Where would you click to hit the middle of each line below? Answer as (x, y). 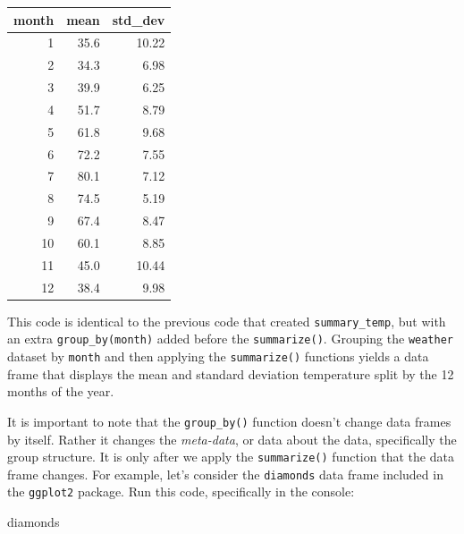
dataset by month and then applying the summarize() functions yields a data (218, 356)
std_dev (139, 19)
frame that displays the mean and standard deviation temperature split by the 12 (231, 373)
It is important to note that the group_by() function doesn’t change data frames (229, 421)
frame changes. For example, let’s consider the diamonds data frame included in (225, 474)
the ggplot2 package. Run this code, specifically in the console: (181, 492)
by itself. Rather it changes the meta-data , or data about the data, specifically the (232, 439)
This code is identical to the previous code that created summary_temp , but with (227, 321)
